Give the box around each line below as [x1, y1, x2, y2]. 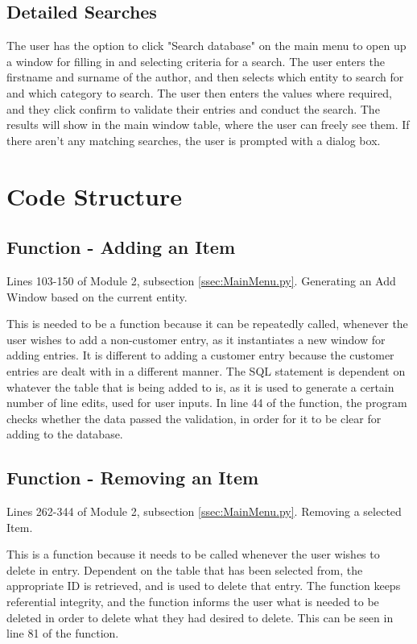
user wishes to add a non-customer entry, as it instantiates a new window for [6, 330, 386, 347]
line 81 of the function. [6, 625, 119, 642]
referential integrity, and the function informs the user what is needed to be [6, 593, 379, 610]
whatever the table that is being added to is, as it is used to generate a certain [6, 378, 394, 395]
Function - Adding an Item [6, 235, 236, 260]
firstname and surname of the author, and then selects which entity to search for [6, 69, 404, 85]
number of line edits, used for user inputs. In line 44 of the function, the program [6, 394, 407, 411]
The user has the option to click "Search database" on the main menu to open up [6, 37, 407, 54]
